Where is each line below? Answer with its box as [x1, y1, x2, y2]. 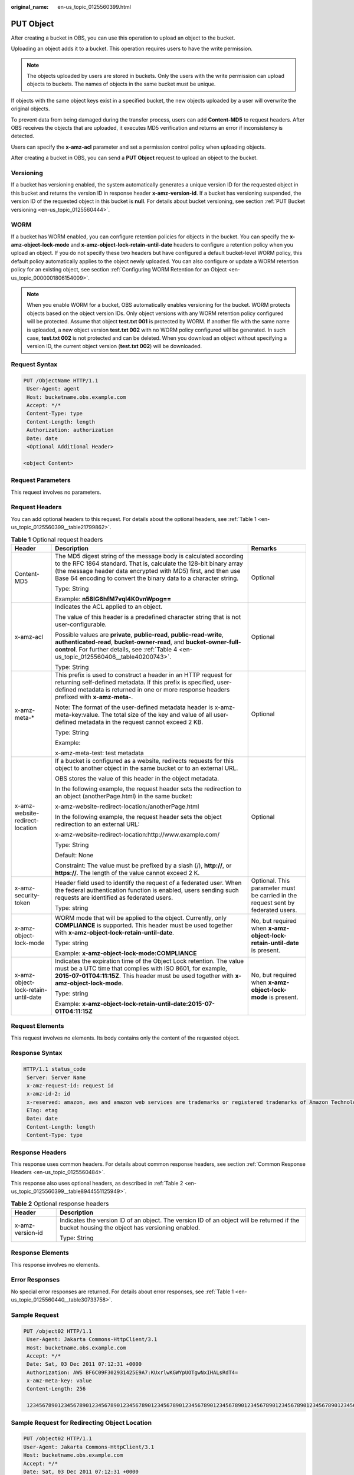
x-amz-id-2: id [27, 1090, 71, 1097]
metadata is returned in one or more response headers [77, 685, 230, 693]
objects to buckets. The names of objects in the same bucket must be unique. [27, 80, 216, 88]
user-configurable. [55, 620, 107, 628]
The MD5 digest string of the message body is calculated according [55, 552, 244, 560]
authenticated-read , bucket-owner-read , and [55, 638, 185, 646]
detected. [11, 133, 35, 140]
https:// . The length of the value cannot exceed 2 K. [55, 868, 200, 877]
